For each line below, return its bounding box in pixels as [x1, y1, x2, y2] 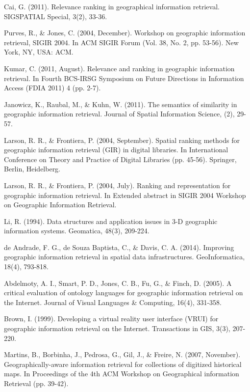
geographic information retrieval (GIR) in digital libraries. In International [4, 144, 228, 155]
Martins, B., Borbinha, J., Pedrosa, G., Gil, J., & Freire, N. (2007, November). [4, 349, 241, 360]
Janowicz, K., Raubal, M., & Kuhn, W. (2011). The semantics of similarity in [4, 99, 237, 109]
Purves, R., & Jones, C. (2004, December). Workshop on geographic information [4, 28, 246, 38]
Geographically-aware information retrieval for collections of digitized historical [4, 359, 242, 369]
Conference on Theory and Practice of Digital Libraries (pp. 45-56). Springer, [4, 154, 237, 164]
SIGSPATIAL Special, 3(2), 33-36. [4, 11, 107, 21]
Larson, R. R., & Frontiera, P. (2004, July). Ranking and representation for [4, 180, 231, 190]
